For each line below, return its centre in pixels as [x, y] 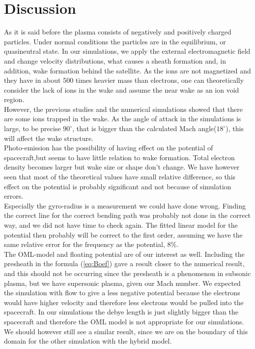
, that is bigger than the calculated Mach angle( [144, 128]
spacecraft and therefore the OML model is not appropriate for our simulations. [124, 321]
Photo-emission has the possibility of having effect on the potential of [109, 148]
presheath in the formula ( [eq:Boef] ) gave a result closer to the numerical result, [124, 263]
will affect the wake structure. [49, 138]
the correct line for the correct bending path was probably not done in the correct [127, 215]
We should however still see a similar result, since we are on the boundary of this [126, 331]
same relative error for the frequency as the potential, [85, 244]
